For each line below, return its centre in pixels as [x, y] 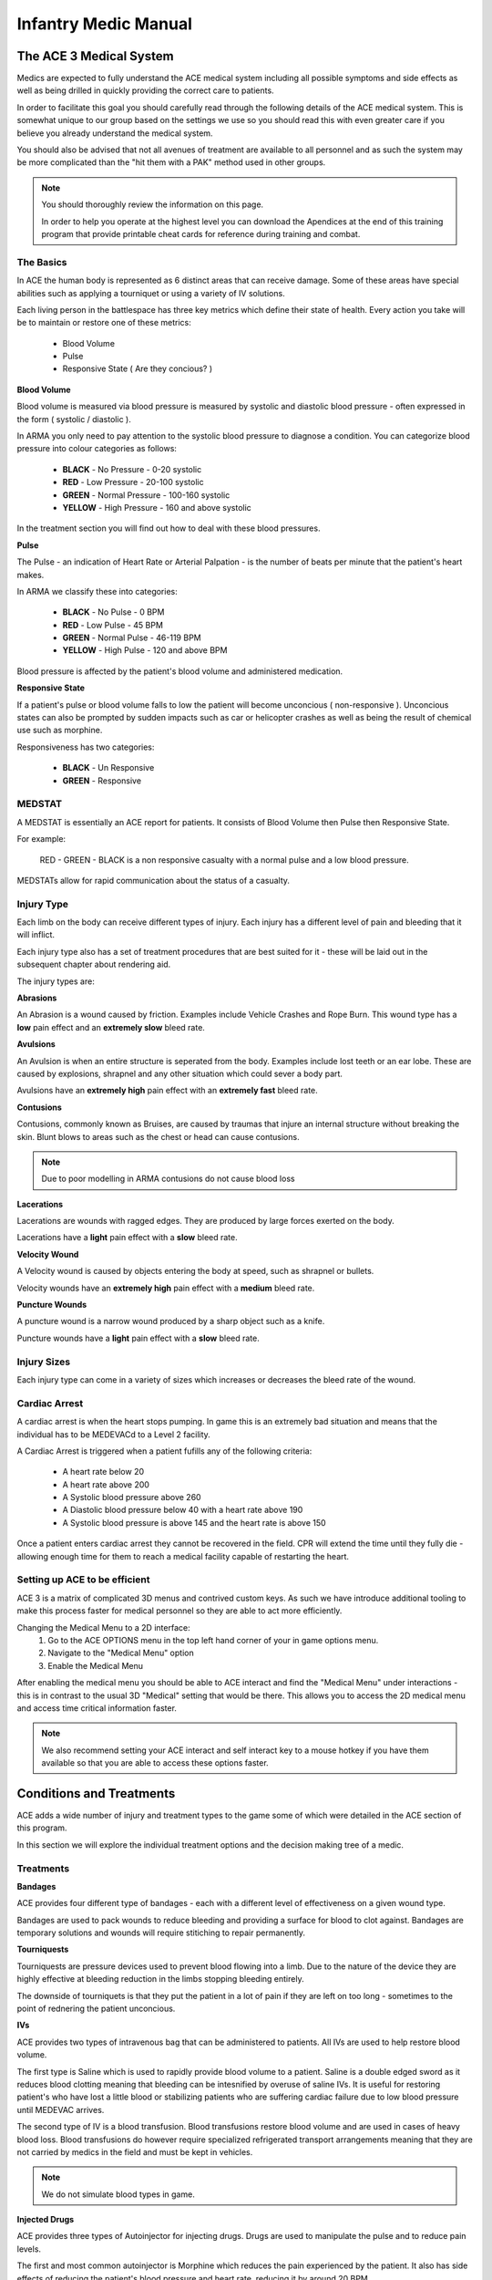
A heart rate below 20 [103, 1472]
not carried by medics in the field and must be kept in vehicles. [135, 2151]
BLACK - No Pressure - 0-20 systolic [132, 469]
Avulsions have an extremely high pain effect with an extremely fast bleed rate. [167, 1091]
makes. [31, 575]
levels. [29, 2249]
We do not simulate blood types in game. [118, 2194]
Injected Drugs [46, 2220]
